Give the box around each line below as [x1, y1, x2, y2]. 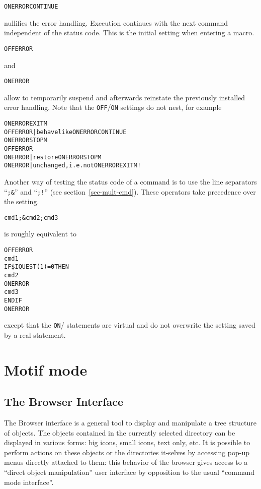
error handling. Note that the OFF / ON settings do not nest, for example [4, 102, 222, 112]
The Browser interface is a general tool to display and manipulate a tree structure [4, 417, 257, 428]
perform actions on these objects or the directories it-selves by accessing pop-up [4, 447, 250, 457]
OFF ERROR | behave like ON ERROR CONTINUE [4, 128, 127, 136]
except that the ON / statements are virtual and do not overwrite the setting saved [4, 320, 255, 330]
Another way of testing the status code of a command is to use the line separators [4, 176, 257, 187]
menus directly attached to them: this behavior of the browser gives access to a [4, 457, 248, 467]
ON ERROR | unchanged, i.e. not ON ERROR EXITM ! [4, 162, 141, 169]
